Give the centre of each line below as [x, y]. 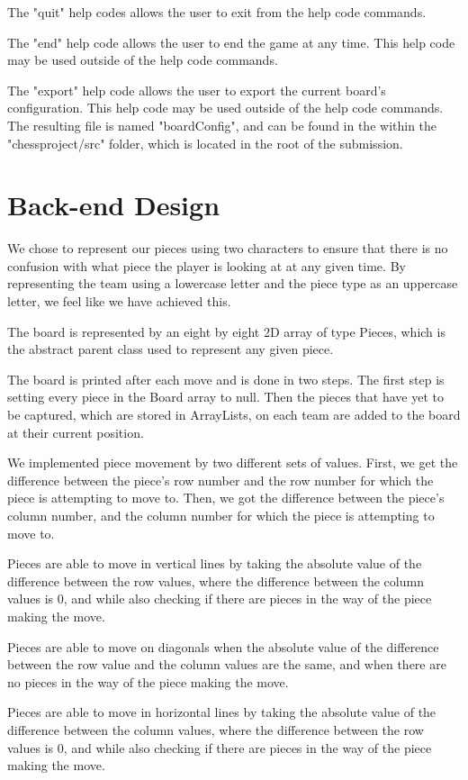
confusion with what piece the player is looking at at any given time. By [207, 265]
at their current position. [76, 432]
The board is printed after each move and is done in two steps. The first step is [226, 379]
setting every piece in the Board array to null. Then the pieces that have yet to [226, 397]
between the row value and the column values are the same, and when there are [227, 664]
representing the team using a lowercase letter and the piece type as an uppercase [233, 283]
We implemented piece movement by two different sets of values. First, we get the [233, 463]
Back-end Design [114, 205]
